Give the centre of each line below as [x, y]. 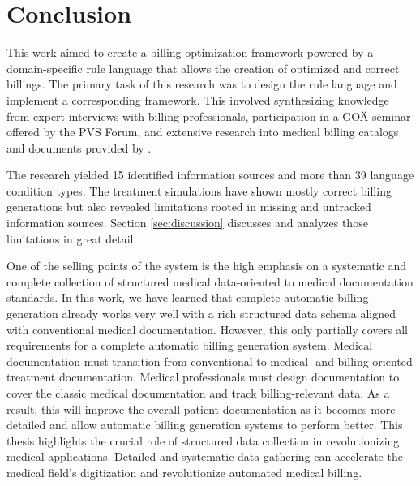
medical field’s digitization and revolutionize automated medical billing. [184, 472]
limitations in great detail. [72, 238]
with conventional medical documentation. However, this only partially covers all [207, 329]
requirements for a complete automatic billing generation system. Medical [190, 345]
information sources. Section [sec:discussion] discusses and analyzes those [187, 223]
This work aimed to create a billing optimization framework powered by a [190, 52]
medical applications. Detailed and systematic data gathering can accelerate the [205, 456]
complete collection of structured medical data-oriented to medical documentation [210, 281]
